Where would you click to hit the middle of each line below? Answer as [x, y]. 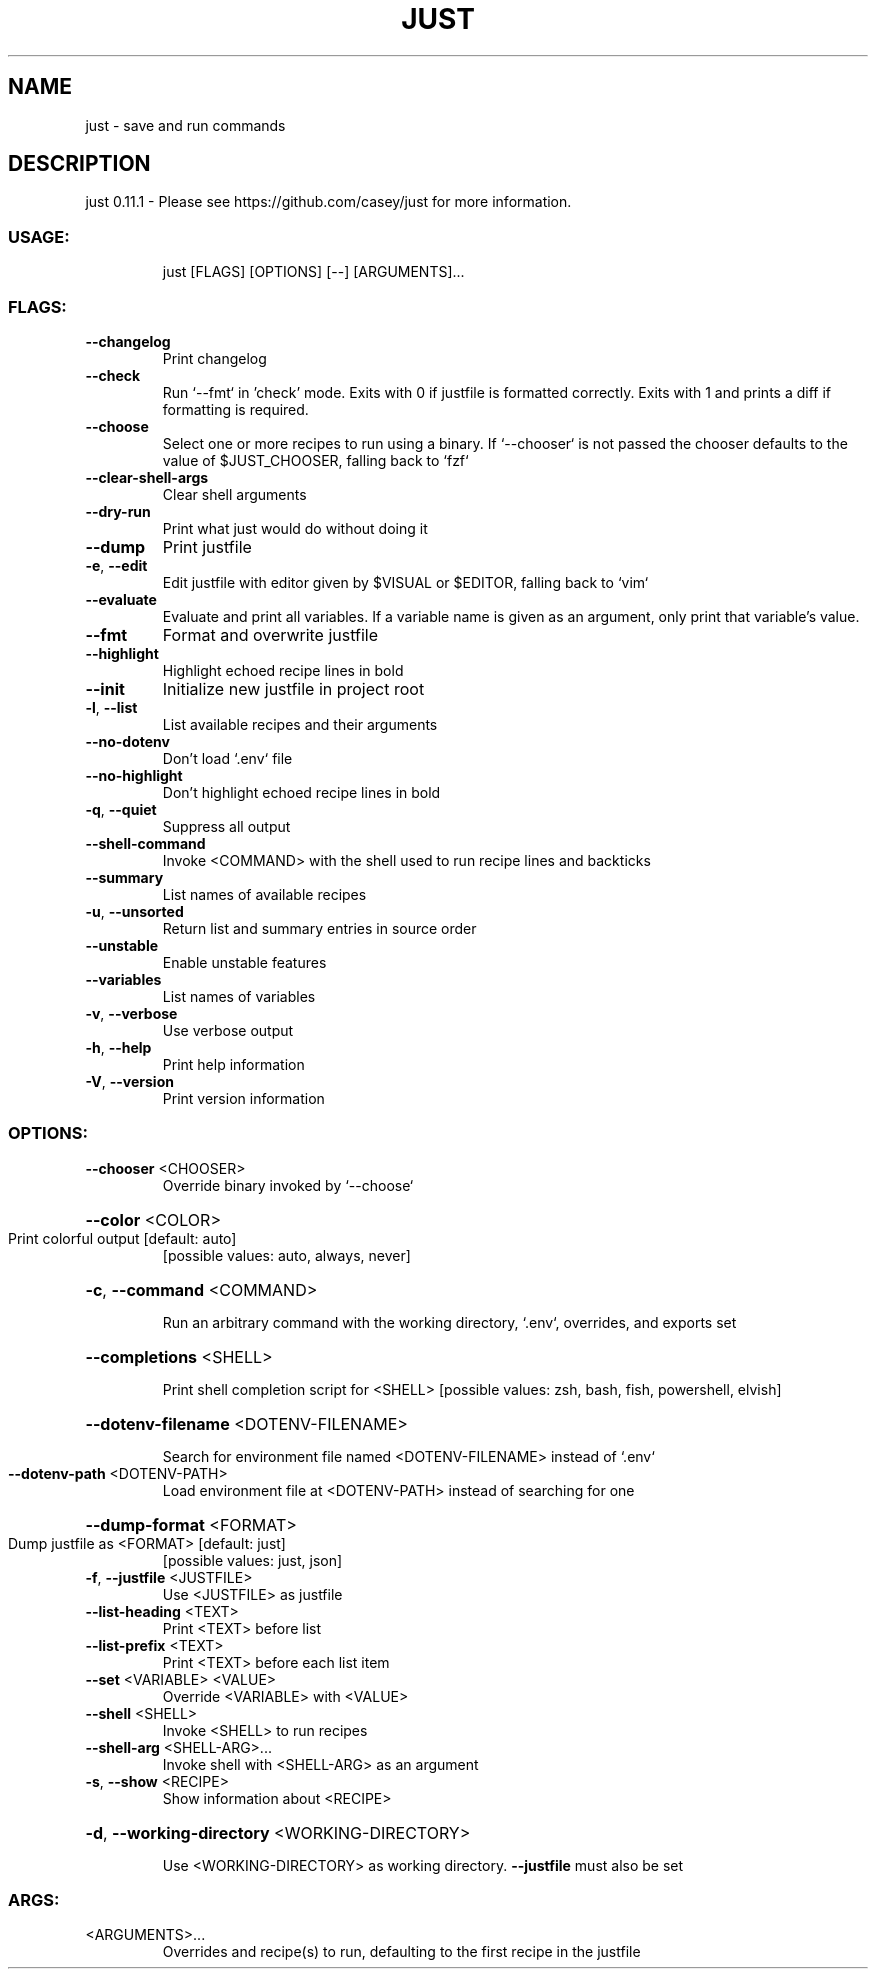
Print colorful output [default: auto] [122, 1238]
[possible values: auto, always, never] [286, 1255]
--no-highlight [134, 775]
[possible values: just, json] [252, 1560]
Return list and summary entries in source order [319, 928]
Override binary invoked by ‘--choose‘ [288, 1185]
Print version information [243, 1098]
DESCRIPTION [79, 164]
